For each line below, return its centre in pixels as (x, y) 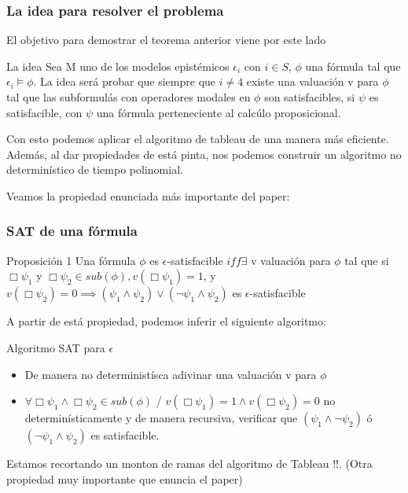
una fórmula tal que (353, 66)
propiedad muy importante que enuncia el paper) (125, 478)
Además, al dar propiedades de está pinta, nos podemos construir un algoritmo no (204, 154)
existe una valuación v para (312, 81)
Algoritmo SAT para (56, 347)
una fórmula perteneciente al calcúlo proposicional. (219, 112)
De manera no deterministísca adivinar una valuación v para (171, 374)
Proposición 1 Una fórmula (71, 260)
